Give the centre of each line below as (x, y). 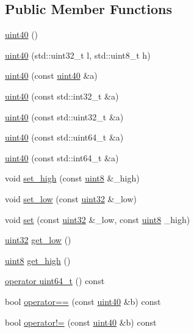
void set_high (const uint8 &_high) (72, 178)
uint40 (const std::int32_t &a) (62, 96)
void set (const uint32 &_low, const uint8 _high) (98, 219)
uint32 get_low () (38, 240)
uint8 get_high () (38, 260)
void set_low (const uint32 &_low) (71, 198)
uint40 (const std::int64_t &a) (62, 157)
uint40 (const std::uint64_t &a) (64, 137)
